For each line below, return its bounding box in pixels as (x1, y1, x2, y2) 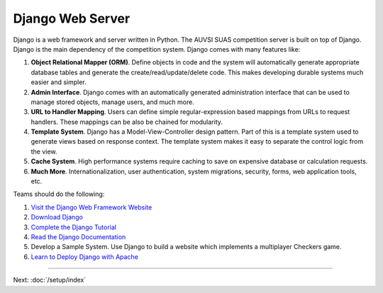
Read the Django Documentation (30, 232, 126, 241)
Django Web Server (13, 11, 131, 26)
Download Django (30, 213, 83, 222)
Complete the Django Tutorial (30, 223, 117, 231)
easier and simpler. (30, 78, 87, 86)
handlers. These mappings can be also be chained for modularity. (30, 117, 223, 126)
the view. (30, 147, 57, 156)
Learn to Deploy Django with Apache (30, 252, 138, 261)
